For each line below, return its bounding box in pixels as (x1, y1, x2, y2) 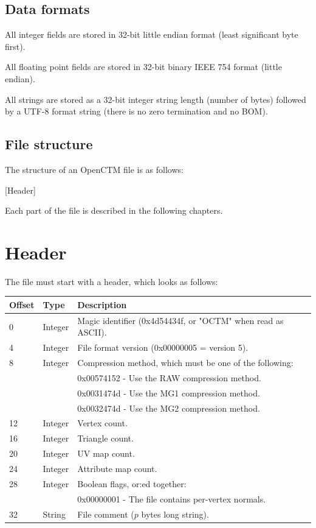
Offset (9, 298, 35, 311)
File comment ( (77, 507, 134, 520)
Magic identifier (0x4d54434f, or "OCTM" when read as (77, 314, 284, 326)
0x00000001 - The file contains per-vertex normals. (77, 492, 266, 505)
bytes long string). (141, 507, 209, 520)
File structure (5, 135, 93, 153)
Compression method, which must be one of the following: (77, 356, 294, 369)
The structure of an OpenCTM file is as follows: (5, 163, 184, 175)
